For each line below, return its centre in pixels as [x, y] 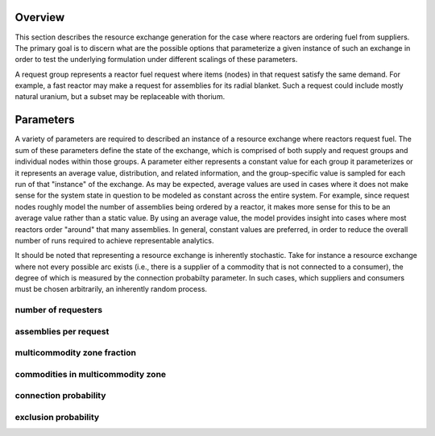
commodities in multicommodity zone [91, 374]
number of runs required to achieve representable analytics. [114, 240]
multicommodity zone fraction [76, 353]
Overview [40, 17]
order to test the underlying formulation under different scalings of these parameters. [156, 60]
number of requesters [59, 310]
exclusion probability [57, 417]
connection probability [60, 396]
